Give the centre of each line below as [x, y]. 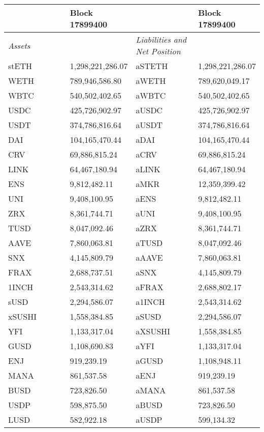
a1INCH [150, 302]
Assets [19, 45]
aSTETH [152, 66]
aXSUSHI [153, 331]
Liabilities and [161, 39]
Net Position [158, 51]
